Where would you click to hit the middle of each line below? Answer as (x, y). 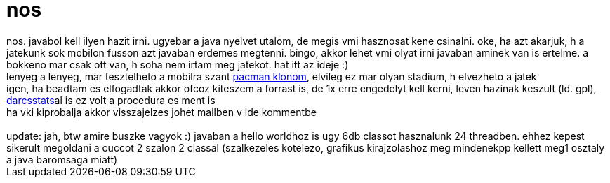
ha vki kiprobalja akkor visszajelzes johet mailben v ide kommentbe (161, 112)
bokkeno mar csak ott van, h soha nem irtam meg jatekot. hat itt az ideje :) (178, 64)
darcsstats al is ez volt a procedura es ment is (111, 100)
